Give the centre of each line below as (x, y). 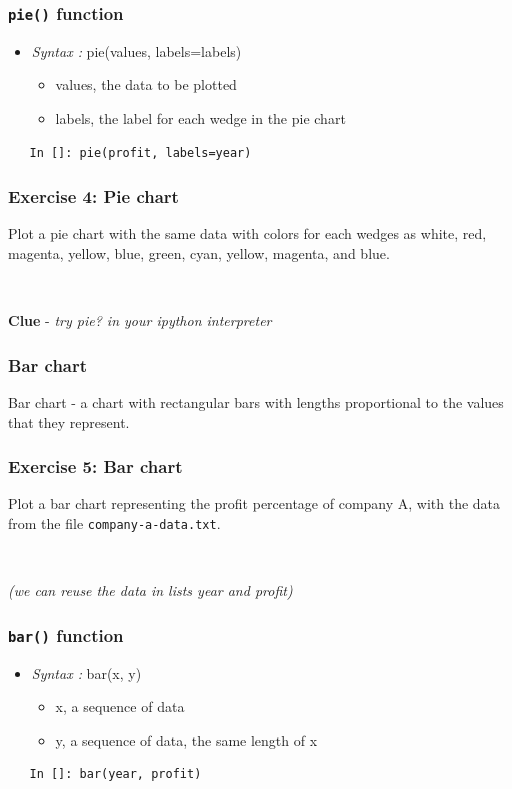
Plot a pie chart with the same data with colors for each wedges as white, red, (247, 233)
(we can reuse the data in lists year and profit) (150, 590)
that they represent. (69, 421)
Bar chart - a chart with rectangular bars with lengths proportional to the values (256, 401)
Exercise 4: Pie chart (93, 196)
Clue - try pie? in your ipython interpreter (140, 320)
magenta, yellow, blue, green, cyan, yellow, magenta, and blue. (199, 252)
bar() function (66, 634)
